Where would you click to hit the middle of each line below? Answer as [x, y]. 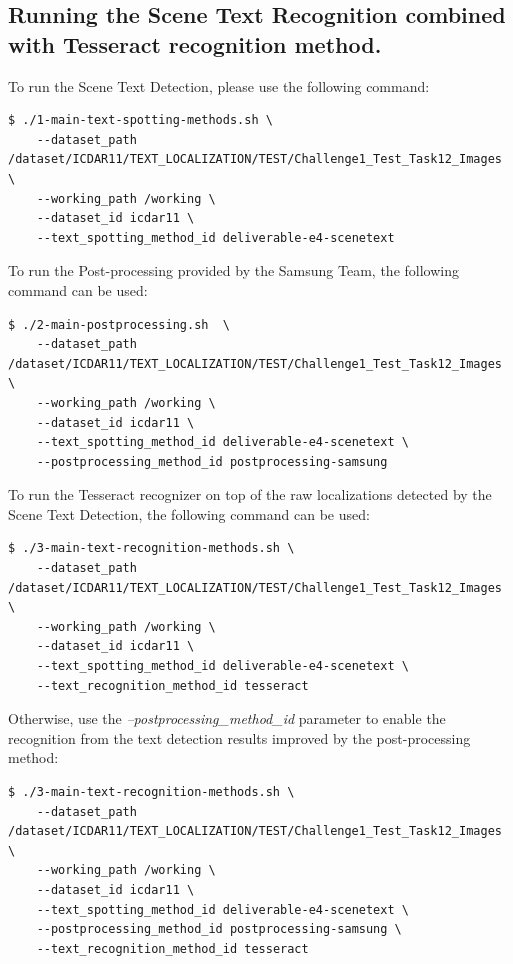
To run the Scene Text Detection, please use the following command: [219, 85]
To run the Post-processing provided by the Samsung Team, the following [233, 270]
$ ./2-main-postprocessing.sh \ [119, 324]
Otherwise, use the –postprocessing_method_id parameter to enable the [227, 718]
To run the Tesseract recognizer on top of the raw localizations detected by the [250, 494]
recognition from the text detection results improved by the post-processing [239, 737]
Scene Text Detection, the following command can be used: [189, 513]
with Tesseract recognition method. [195, 43]
